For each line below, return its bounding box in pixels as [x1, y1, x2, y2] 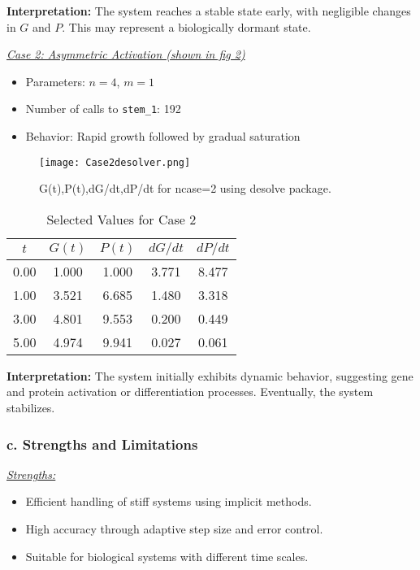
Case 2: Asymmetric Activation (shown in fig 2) [6, 46, 245, 63]
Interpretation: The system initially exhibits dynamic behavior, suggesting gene [6, 367, 414, 384]
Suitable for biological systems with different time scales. [25, 547, 309, 564]
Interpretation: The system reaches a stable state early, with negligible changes [6, 2, 411, 19]
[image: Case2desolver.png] [39, 156, 191, 168]
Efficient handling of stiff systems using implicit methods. [25, 493, 312, 510]
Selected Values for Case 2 [46, 209, 197, 228]
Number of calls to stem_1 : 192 [25, 100, 181, 117]
